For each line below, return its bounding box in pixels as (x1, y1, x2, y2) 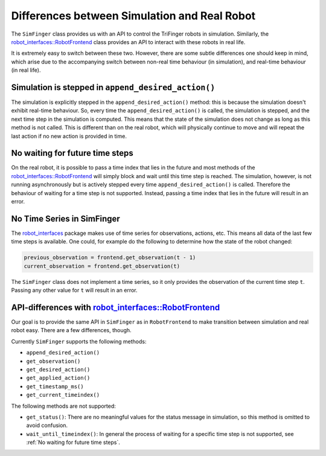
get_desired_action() (26, 366, 91, 373)
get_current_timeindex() (26, 391, 100, 399)
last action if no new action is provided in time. (11, 132, 127, 140)
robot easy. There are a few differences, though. (11, 327, 132, 334)
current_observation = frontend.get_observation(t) (24, 263, 181, 269)
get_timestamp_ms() (26, 383, 84, 390)
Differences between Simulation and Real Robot (11, 9, 256, 22)
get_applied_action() (26, 374, 91, 382)
